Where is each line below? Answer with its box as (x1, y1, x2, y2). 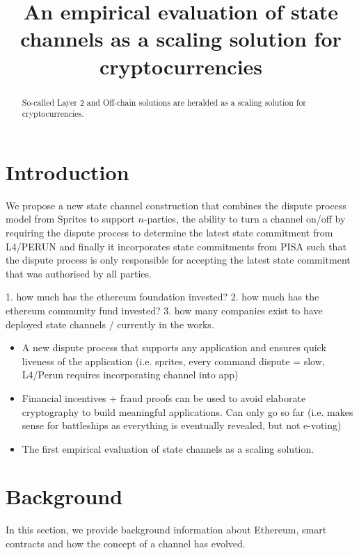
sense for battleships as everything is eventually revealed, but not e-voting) (22, 418, 342, 433)
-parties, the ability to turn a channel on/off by (143, 211, 346, 226)
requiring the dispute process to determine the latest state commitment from (6, 225, 333, 239)
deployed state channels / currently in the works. (6, 316, 214, 331)
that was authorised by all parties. (6, 266, 152, 280)
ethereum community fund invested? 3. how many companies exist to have (6, 303, 323, 317)
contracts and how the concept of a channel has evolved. (6, 536, 246, 551)
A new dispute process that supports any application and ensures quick (22, 340, 326, 355)
